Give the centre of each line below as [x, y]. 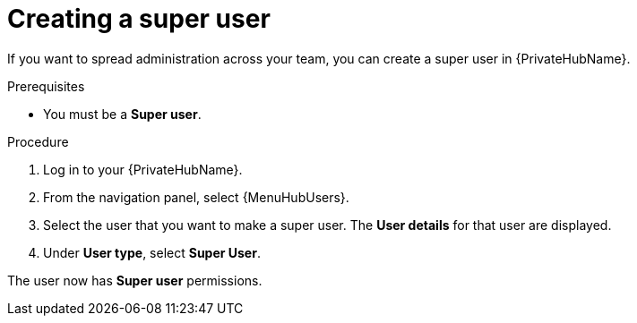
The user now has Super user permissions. [135, 280]
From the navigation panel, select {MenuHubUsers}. [196, 197]
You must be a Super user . [122, 114]
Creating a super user [139, 19]
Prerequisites [46, 86]
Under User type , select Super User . [152, 252]
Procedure [38, 141]
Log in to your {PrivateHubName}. [143, 169]
